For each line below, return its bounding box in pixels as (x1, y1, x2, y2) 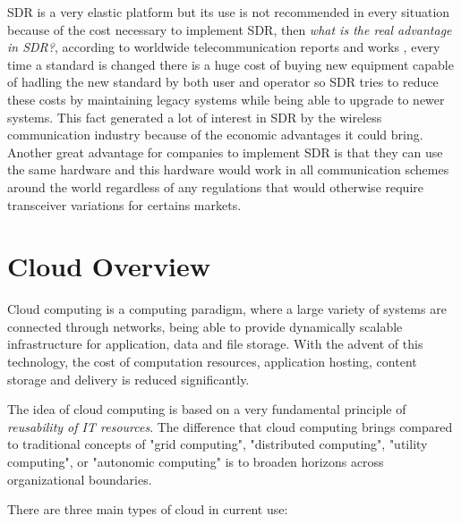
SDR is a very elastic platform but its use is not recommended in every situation (7, 3, 450, 21)
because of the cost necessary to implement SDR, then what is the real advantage (7, 20, 452, 38)
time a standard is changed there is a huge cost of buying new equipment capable (7, 55, 454, 73)
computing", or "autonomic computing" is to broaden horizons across (7, 452, 384, 470)
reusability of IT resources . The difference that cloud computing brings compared (7, 417, 453, 435)
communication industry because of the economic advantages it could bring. (7, 125, 423, 144)
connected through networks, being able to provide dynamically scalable (7, 317, 403, 335)
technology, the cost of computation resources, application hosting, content (7, 352, 417, 371)
